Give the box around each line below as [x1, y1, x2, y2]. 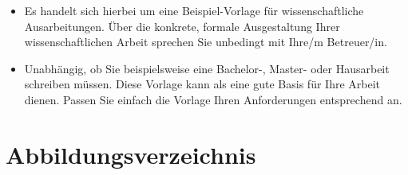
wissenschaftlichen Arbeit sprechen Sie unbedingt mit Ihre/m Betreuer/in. [24, 33, 387, 50]
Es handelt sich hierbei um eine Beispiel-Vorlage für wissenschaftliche [24, 2, 364, 18]
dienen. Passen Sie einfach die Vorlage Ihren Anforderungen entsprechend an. [24, 91, 402, 107]
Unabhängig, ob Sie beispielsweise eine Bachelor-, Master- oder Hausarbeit [24, 60, 390, 76]
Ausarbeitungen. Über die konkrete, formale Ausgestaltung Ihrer [24, 17, 340, 34]
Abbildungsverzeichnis [6, 138, 256, 170]
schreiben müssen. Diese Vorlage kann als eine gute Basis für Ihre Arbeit [24, 76, 380, 92]
